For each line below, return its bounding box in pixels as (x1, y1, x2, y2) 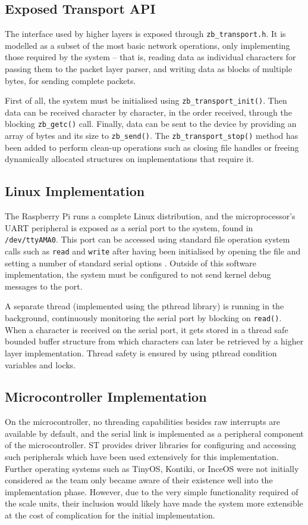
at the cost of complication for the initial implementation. (5, 509, 215, 521)
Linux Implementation (5, 182, 145, 200)
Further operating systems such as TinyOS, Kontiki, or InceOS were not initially (5, 462, 299, 474)
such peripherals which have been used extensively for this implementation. (5, 451, 279, 463)
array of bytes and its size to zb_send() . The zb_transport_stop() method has (5, 129, 298, 142)
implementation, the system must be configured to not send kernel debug (5, 268, 271, 281)
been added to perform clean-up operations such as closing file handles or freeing (5, 141, 299, 153)
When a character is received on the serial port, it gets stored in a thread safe (5, 323, 288, 335)
